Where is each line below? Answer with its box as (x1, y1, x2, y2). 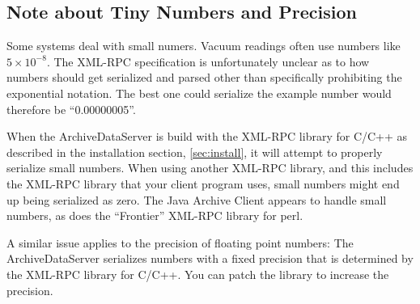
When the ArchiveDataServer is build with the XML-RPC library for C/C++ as (6, 128, 408, 145)
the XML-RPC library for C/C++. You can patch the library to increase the (6, 265, 389, 282)
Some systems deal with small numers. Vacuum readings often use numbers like (6, 37, 401, 54)
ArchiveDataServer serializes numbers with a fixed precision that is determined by (6, 250, 414, 267)
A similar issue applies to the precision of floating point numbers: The (6, 234, 354, 251)
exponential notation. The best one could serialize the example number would (6, 84, 392, 101)
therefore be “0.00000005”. (6, 100, 136, 117)
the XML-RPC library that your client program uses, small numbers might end (6, 175, 400, 192)
